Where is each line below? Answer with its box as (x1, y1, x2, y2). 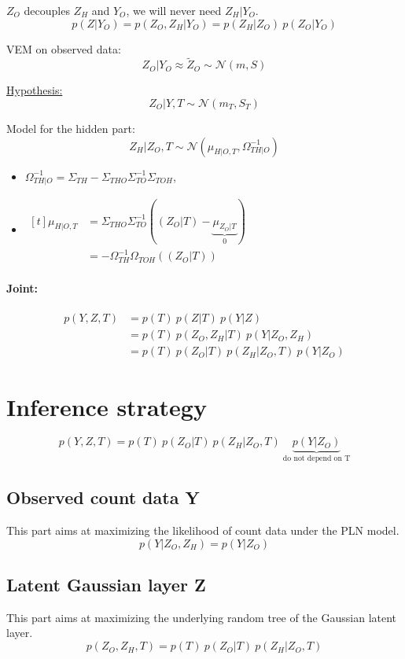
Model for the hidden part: (6, 120, 135, 136)
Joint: (6, 280, 39, 296)
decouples (24, 2, 70, 18)
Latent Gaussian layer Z (6, 572, 206, 597)
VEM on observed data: (6, 40, 121, 57)
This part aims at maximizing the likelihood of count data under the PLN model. (6, 522, 399, 539)
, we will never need (126, 2, 222, 18)
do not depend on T (282, 455, 351, 463)
